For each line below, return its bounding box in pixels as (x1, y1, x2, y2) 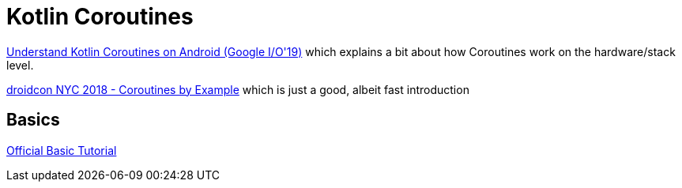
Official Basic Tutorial (6, 143, 117, 157)
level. (6, 58, 34, 72)
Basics (6, 110, 60, 130)
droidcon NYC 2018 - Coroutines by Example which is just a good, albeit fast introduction (6, 82, 469, 96)
